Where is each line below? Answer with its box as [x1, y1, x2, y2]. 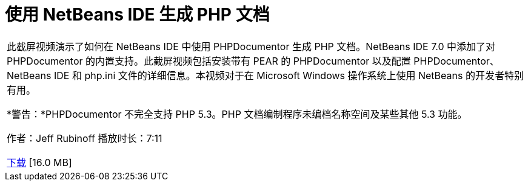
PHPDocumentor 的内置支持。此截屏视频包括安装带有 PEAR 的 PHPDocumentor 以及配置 [7, 54, 411, 67]
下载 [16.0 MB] [7, 156, 72, 168]
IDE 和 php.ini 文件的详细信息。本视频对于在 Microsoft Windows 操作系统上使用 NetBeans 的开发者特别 [53, 69, 524, 82]
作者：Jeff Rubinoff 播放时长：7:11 [7, 132, 162, 144]
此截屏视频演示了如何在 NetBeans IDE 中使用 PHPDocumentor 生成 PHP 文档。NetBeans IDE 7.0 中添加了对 [7, 40, 496, 53]
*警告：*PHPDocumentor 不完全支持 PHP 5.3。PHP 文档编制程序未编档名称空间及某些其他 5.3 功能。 [7, 107, 467, 120]
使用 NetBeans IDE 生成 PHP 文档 [5, 4, 270, 25]
